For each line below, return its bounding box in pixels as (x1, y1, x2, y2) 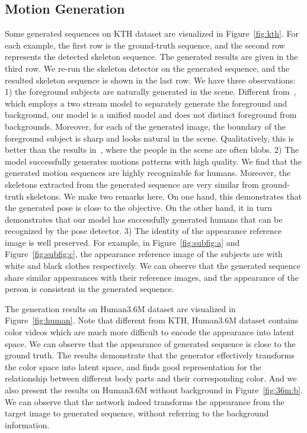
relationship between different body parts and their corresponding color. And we (5, 372, 297, 384)
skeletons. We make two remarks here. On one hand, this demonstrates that (26, 190, 302, 202)
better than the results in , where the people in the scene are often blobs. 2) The (5, 143, 299, 156)
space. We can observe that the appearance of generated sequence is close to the (5, 337, 296, 349)
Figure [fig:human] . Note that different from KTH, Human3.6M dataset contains (5, 314, 299, 326)
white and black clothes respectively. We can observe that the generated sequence (5, 259, 300, 272)
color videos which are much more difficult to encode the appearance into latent (5, 326, 295, 338)
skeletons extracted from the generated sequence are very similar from (5, 178, 259, 190)
